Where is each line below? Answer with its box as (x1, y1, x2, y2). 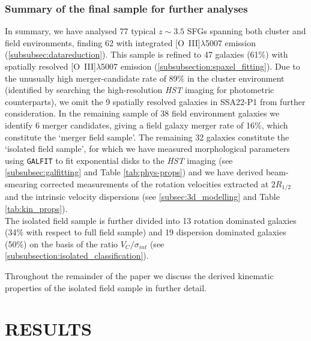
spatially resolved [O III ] (5, 60, 96, 72)
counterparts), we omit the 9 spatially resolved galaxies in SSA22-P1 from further (5, 95, 306, 107)
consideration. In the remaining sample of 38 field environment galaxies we (5, 107, 280, 119)
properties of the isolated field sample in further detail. (5, 281, 207, 294)
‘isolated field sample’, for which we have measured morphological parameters (5, 142, 290, 155)
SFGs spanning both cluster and (187, 25, 306, 37)
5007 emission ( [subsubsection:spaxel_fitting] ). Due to (101, 60, 300, 72)
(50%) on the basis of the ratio (5, 237, 118, 250)
